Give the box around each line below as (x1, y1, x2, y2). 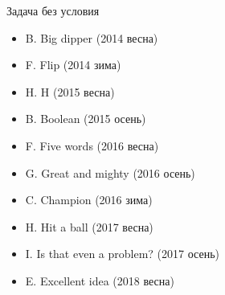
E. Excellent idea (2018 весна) (25, 272, 174, 289)
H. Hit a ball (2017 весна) (25, 218, 153, 235)
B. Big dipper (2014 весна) (25, 29, 158, 46)
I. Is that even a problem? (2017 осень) (25, 245, 219, 262)
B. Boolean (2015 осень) (25, 110, 146, 127)
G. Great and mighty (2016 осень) (25, 164, 195, 181)
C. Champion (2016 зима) (25, 191, 153, 208)
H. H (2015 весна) (25, 83, 115, 100)
